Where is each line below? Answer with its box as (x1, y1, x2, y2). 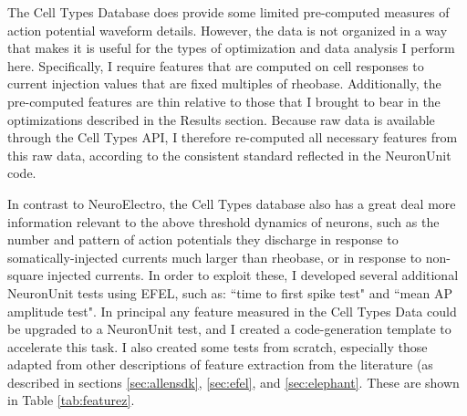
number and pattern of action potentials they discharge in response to (7, 230, 399, 249)
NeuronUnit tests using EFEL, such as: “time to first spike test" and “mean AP (7, 283, 452, 302)
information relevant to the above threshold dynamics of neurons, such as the (7, 212, 440, 231)
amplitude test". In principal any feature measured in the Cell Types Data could (7, 301, 457, 320)
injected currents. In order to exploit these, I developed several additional (47, 265, 459, 285)
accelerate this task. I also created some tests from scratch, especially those (7, 337, 428, 356)
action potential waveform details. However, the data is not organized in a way (7, 20, 448, 39)
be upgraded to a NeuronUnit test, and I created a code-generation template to (7, 319, 451, 338)
